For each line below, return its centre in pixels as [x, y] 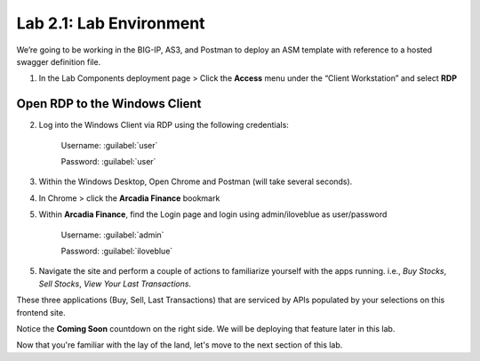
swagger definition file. [59, 61]
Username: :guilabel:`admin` [112, 235]
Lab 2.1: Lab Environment [111, 23]
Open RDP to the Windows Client [109, 104]
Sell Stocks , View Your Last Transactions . [115, 284]
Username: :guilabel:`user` [109, 145]
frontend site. [41, 312]
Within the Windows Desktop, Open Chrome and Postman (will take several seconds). [196, 181]
